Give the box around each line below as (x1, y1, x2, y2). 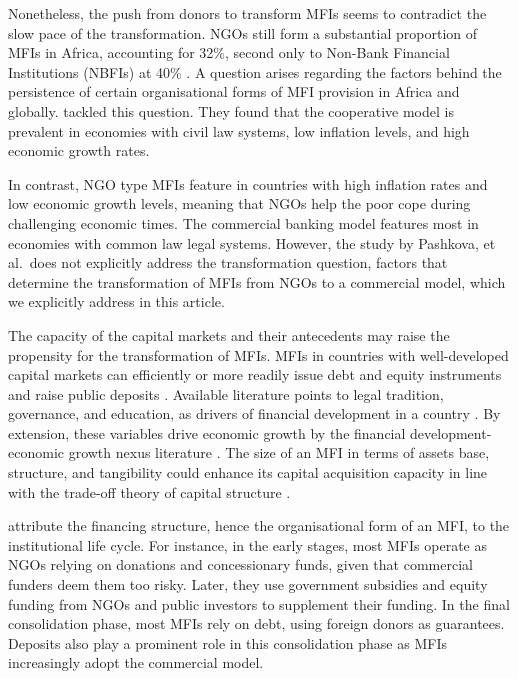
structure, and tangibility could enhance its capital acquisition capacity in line (8, 462, 488, 483)
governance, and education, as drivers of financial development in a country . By (8, 403, 501, 424)
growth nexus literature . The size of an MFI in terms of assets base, (68, 442, 490, 463)
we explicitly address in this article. (8, 291, 225, 312)
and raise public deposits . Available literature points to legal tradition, (8, 383, 444, 404)
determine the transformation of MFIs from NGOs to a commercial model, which (8, 271, 506, 292)
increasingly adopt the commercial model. (8, 652, 264, 673)
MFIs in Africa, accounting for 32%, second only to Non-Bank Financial (8, 42, 450, 63)
